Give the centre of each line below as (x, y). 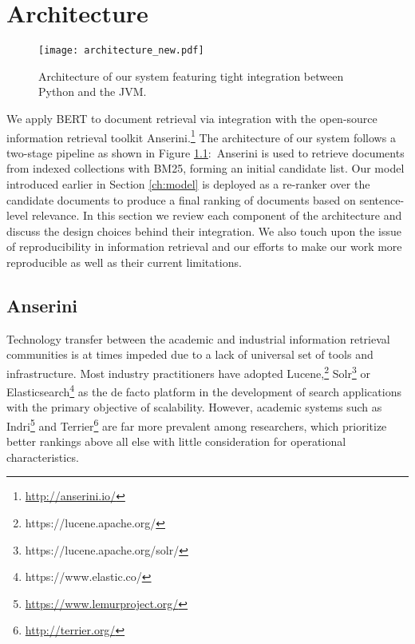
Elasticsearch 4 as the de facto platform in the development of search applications (204, 390)
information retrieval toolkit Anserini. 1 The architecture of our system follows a (201, 136)
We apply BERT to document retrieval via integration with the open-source (192, 118)
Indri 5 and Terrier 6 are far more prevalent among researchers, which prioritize (197, 425)
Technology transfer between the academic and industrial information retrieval (198, 338)
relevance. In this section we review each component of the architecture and (217, 215)
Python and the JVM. (93, 91)
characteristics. (43, 457)
